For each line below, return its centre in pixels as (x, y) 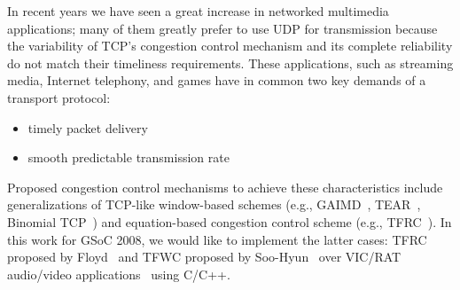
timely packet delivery (88, 127)
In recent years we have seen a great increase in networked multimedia (198, 11)
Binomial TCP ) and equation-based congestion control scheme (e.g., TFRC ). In (230, 221)
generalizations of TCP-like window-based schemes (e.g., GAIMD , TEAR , (214, 204)
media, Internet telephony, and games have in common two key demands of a (217, 80)
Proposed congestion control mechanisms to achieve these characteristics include (225, 187)
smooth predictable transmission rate (129, 157)
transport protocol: (59, 97)
